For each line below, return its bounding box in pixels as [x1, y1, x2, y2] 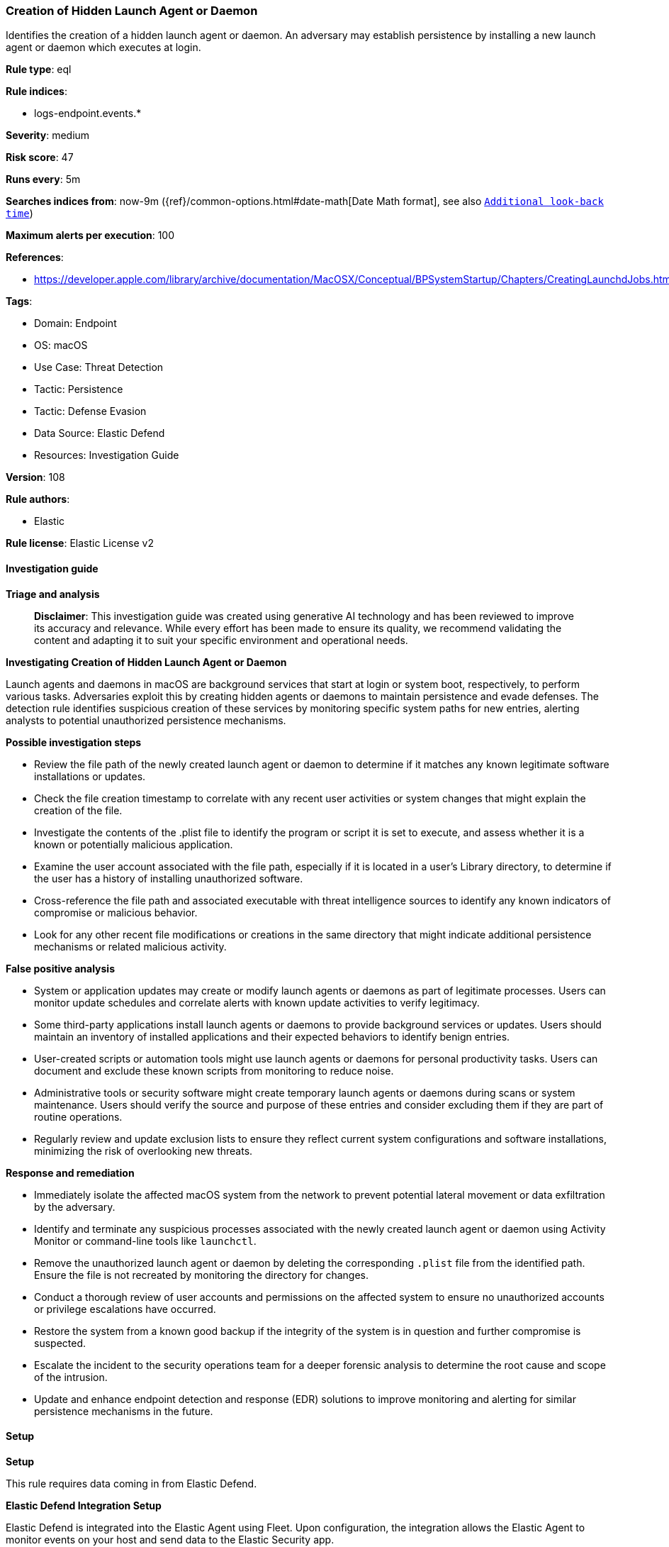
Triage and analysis [6, 587, 100, 600]
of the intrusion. [34, 1370, 108, 1383]
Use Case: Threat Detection [34, 361, 164, 374]
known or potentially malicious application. [34, 838, 233, 850]
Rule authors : [6, 493, 70, 506]
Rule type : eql [6, 63, 72, 76]
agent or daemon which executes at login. [6, 41, 201, 54]
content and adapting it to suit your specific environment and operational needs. [34, 633, 408, 646]
